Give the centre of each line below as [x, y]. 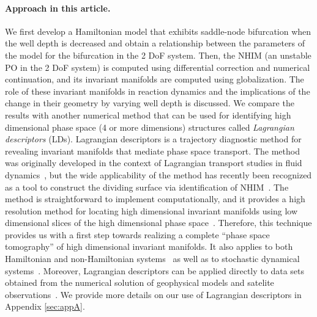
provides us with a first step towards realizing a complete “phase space [137, 234]
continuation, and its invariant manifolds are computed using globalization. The [155, 79]
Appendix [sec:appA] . [45, 306]
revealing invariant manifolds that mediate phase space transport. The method [152, 151]
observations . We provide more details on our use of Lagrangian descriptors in [153, 294]
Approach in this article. [58, 8]
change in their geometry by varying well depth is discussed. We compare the [150, 103]
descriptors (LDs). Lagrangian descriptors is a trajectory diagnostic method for [153, 139]
